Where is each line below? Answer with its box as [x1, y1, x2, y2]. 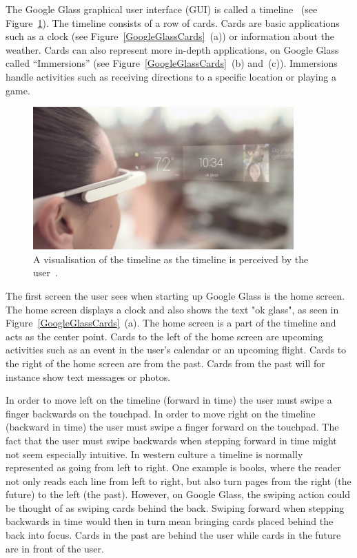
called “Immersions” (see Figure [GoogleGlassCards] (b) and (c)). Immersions [6, 56, 338, 70]
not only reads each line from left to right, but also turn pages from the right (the [6, 473, 351, 488]
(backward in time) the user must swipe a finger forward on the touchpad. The [6, 420, 339, 434]
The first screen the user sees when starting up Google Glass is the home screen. [6, 288, 345, 302]
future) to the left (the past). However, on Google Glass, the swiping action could [6, 487, 350, 502]
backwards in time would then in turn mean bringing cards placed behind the [6, 514, 334, 528]
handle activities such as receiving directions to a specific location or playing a [6, 69, 336, 83]
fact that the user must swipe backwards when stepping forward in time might [6, 433, 337, 447]
